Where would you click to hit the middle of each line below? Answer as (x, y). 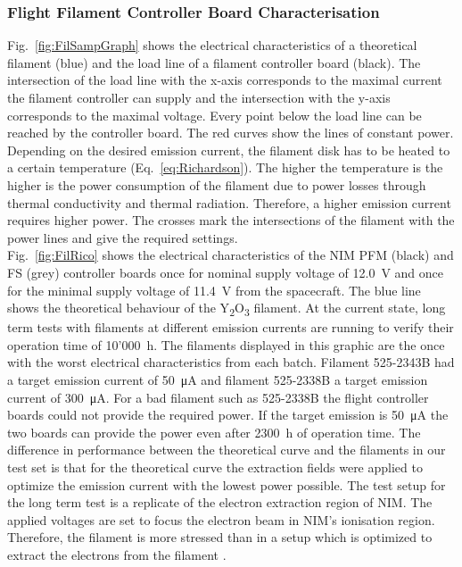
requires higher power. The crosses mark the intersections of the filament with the (231, 220)
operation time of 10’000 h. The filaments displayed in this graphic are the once (226, 344)
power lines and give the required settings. (123, 237)
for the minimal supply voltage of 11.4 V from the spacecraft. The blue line (214, 290)
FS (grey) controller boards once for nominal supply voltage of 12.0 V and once (226, 272)
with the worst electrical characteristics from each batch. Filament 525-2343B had (231, 362)
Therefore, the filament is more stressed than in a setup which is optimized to (220, 537)
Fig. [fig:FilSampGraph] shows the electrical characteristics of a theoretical (212, 45)
